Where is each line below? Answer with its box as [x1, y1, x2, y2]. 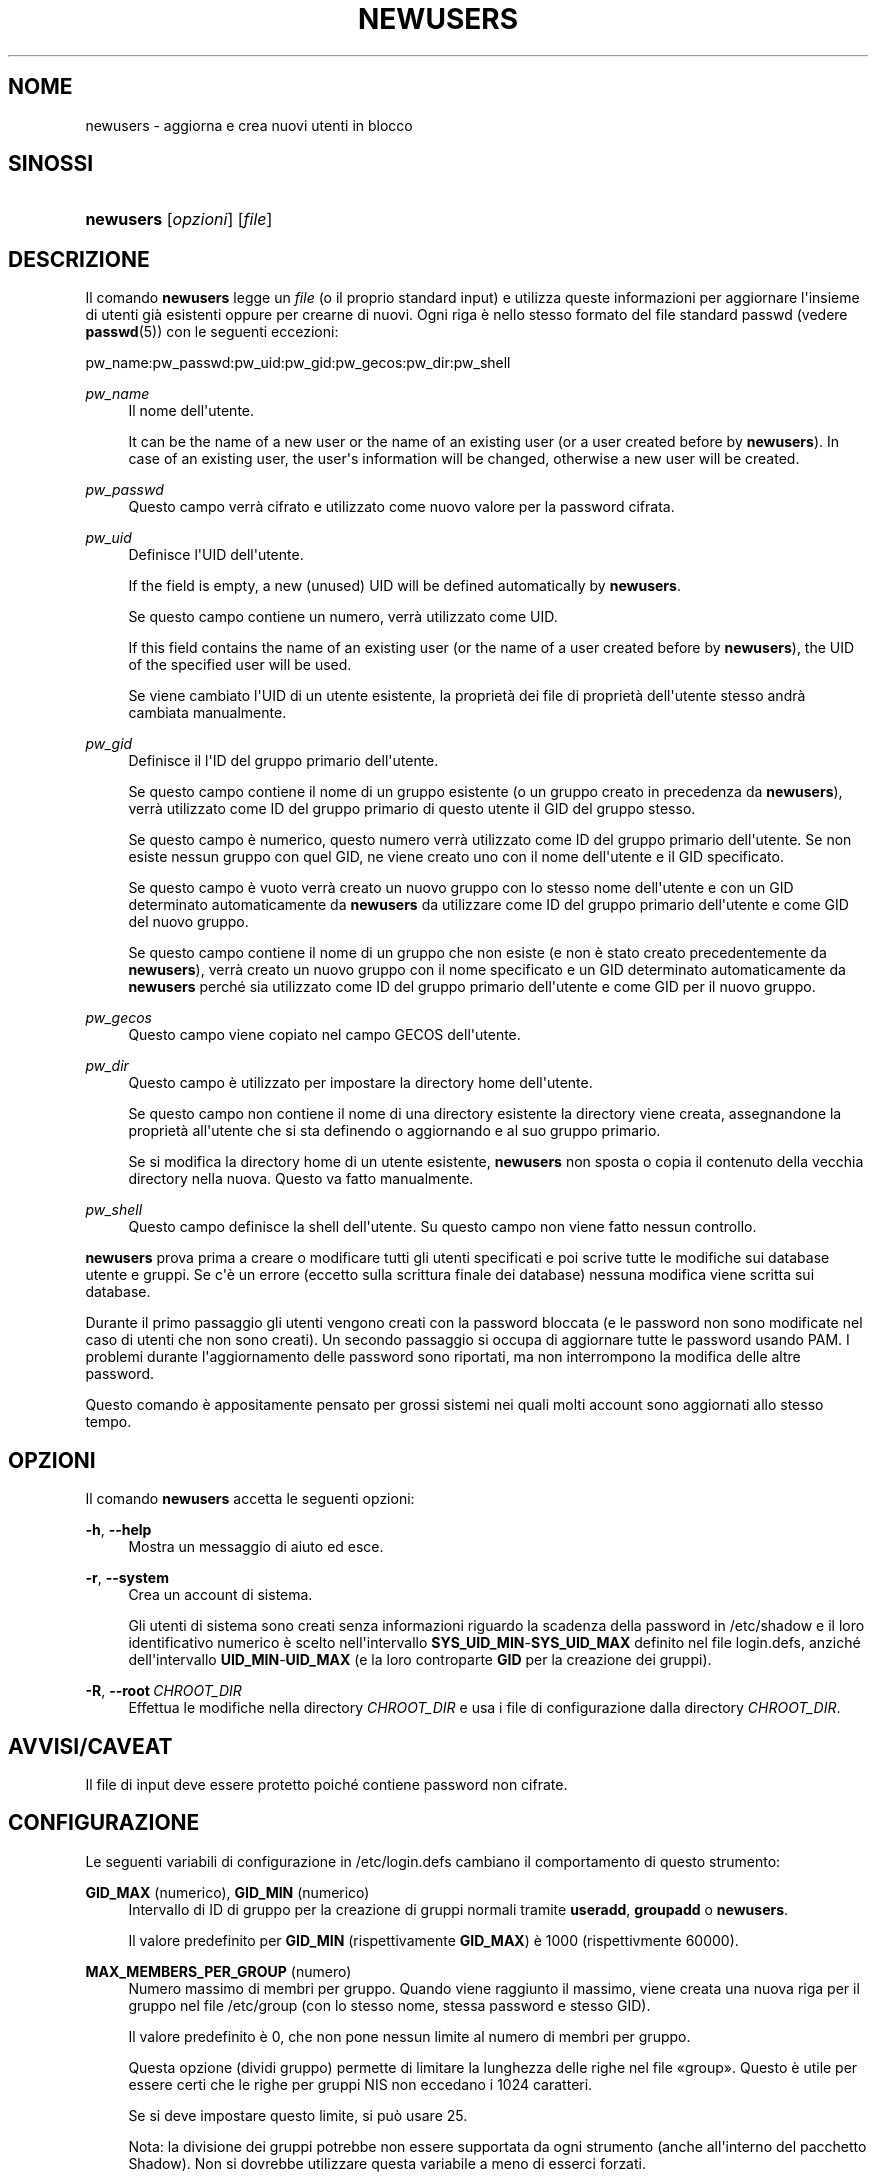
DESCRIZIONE [8, 246, 150, 272]
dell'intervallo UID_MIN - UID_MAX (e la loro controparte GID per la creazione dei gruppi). [128, 1651, 712, 1669]
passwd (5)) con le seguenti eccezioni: [85, 323, 339, 341]
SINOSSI [8, 151, 94, 177]
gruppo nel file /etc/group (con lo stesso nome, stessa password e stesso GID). [128, 1996, 651, 2014]
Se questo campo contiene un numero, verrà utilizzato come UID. [128, 608, 558, 626]
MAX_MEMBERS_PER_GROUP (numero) [85, 1962, 352, 1980]
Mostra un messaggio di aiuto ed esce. [128, 1538, 384, 1556]
